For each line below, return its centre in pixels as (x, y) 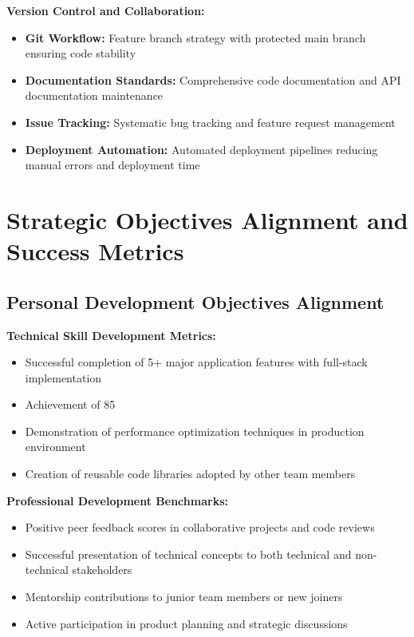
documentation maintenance (94, 95)
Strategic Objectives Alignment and (207, 219)
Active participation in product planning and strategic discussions (186, 623)
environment (55, 447)
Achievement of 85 (70, 404)
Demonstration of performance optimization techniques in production (195, 431)
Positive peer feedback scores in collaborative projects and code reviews (200, 527)
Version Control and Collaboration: (106, 10)
